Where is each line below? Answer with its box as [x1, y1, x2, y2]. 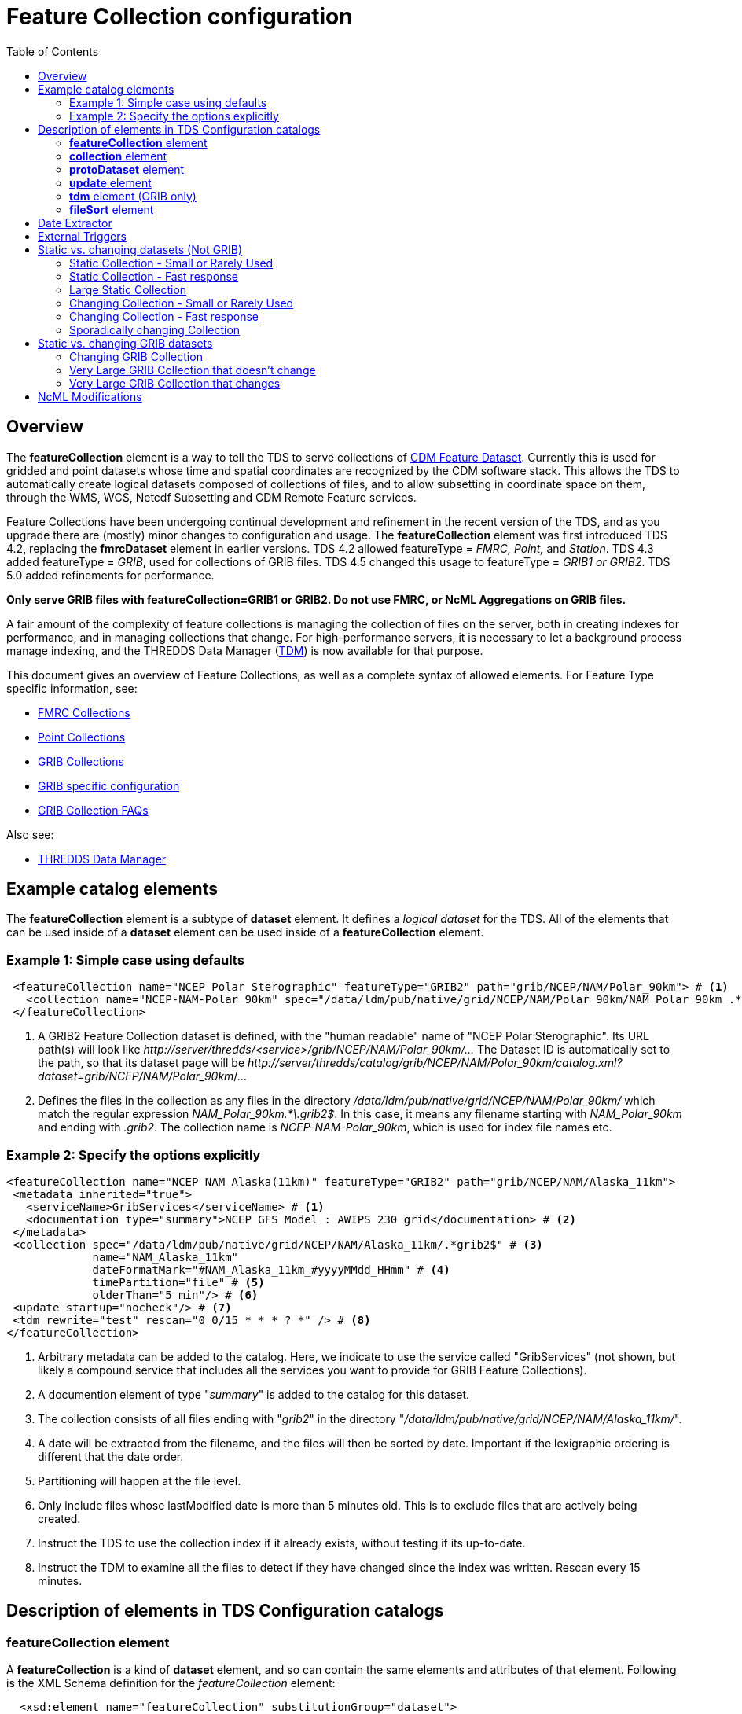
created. [38, 1511, 81, 1525]
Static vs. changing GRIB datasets [38, 336, 213, 350]
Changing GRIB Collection [69, 349, 203, 363]
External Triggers [38, 229, 127, 243]
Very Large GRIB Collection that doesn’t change [69, 362, 316, 377]
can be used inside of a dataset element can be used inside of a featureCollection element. [6, 925, 484, 940]
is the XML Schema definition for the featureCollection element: [6, 1676, 336, 1690]
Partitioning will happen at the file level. [38, 1473, 241, 1488]
